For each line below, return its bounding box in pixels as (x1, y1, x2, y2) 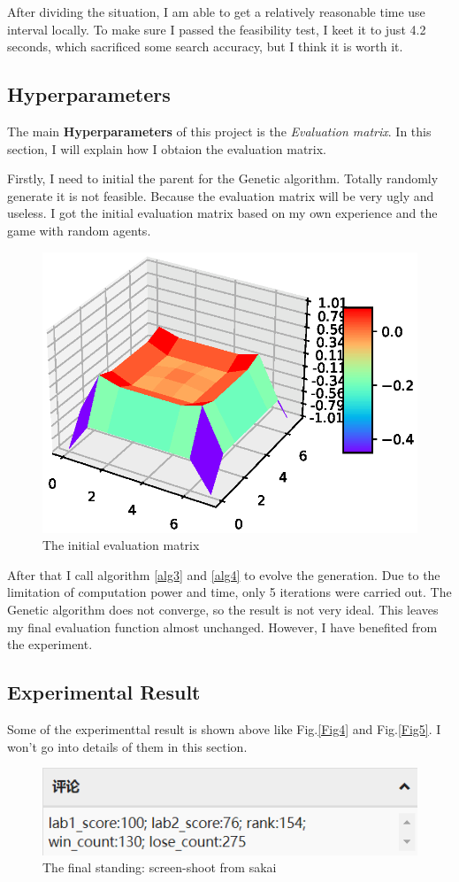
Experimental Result (7, 678, 201, 706)
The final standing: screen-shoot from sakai (42, 858, 277, 877)
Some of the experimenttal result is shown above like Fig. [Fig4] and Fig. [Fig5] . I (7, 719, 441, 738)
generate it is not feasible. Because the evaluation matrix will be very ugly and (7, 186, 434, 205)
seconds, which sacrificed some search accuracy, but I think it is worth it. (7, 37, 403, 56)
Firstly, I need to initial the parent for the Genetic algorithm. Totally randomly (7, 169, 439, 188)
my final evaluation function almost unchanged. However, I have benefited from (7, 617, 438, 636)
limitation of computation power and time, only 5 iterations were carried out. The (7, 583, 452, 601)
